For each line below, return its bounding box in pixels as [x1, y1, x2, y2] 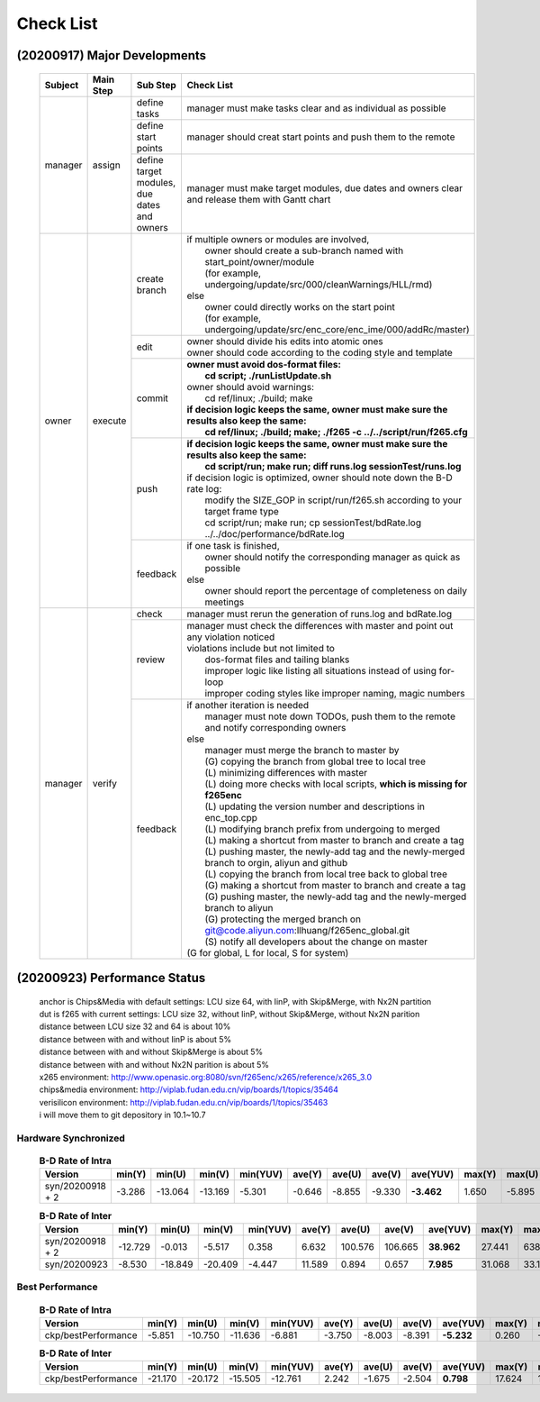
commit [136, 392, 168, 405]
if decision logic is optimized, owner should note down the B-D [186, 471, 454, 484]
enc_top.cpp [204, 811, 258, 824]
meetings [204, 596, 245, 608]
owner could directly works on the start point [204, 300, 396, 313]
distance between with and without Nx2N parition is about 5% [39, 1059, 270, 1070]
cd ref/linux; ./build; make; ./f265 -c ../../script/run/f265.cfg [204, 425, 468, 438]
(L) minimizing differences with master [204, 766, 368, 778]
